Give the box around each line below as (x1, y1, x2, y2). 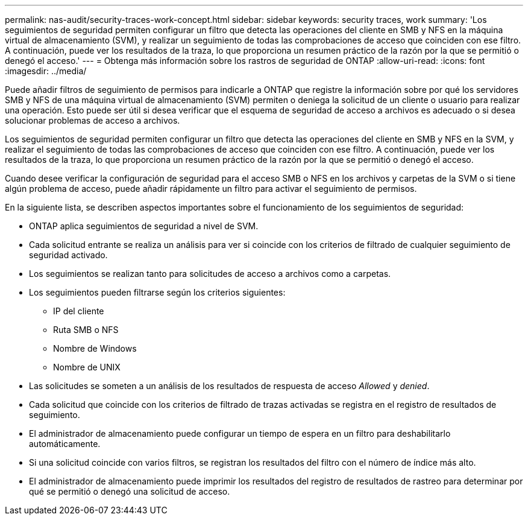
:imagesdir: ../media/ (5, 66, 87, 76)
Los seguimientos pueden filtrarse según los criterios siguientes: (29, 287, 286, 297)
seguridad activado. (29, 250, 108, 260)
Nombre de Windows (53, 343, 137, 354)
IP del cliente (53, 306, 104, 316)
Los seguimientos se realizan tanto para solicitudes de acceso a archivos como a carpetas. (29, 268, 391, 279)
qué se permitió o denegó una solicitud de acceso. (29, 486, 230, 496)
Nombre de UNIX (53, 362, 121, 372)
